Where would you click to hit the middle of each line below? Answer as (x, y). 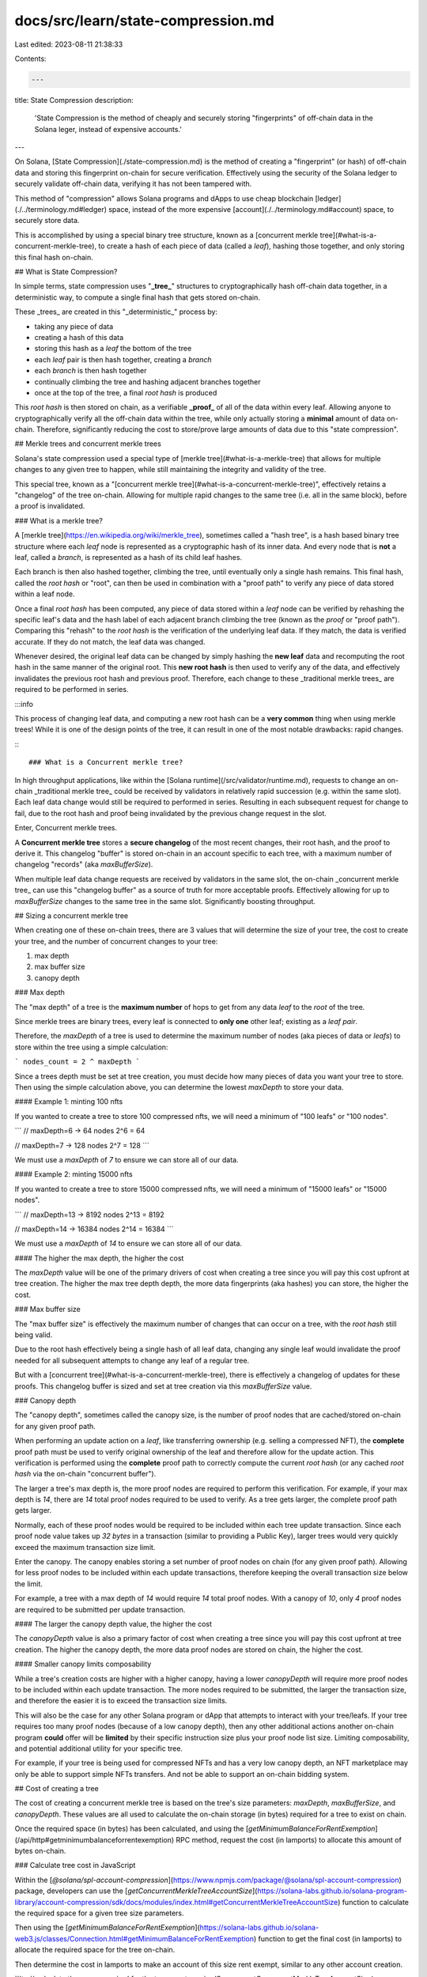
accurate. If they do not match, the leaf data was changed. (110, 641)
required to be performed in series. (72, 690)
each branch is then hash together (91, 371)
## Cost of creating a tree (57, 1789)
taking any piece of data (74, 326)
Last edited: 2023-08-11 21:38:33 (69, 44)
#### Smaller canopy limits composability (83, 1664)
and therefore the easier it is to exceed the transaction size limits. (121, 1701)
